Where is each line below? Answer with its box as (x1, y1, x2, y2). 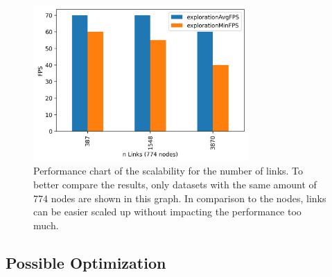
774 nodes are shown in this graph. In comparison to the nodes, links (33, 190, 326, 205)
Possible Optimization (6, 251, 166, 273)
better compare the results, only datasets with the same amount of (33, 177, 317, 192)
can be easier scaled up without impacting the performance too (33, 204, 302, 219)
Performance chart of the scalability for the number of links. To (33, 163, 304, 178)
